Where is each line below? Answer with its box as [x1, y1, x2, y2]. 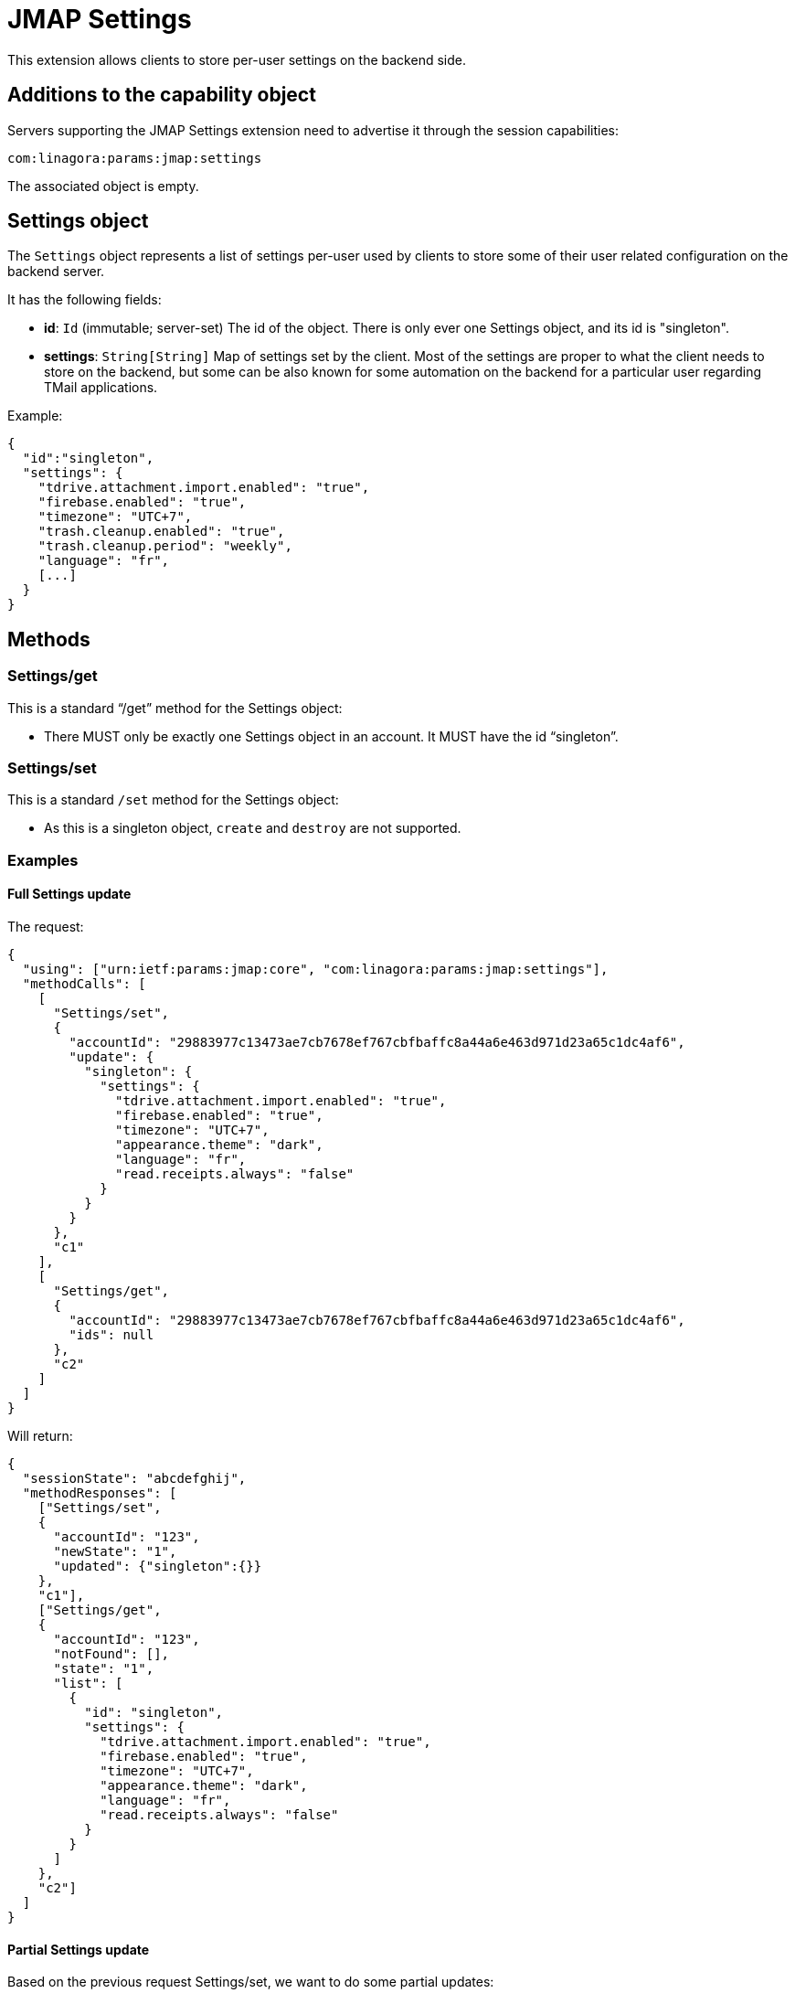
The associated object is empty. [7, 177, 199, 194]
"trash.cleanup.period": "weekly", [37, 538, 292, 554]
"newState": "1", [53, 1544, 177, 1559]
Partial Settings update [7, 1941, 150, 1957]
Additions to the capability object [7, 83, 316, 107]
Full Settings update [7, 886, 132, 902]
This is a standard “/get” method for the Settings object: [7, 699, 343, 716]
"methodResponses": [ [22, 1486, 177, 1500]
